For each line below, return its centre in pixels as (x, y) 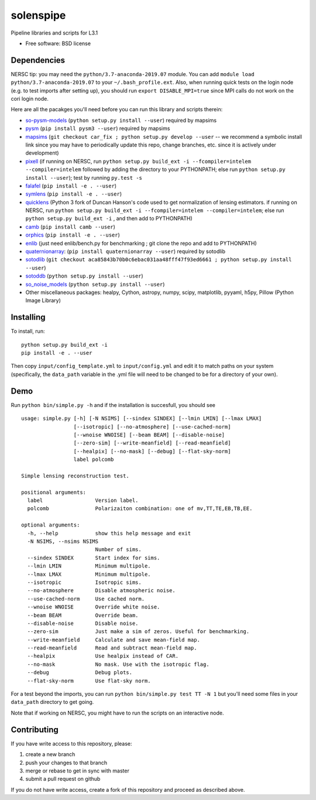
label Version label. (83, 500)
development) (42, 153)
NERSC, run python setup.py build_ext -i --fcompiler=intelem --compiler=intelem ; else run (155, 210)
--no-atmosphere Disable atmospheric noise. (101, 591)
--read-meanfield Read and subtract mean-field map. (112, 648)
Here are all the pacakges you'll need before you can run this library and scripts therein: (117, 110)
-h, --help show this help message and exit (109, 533)
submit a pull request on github (63, 779)
